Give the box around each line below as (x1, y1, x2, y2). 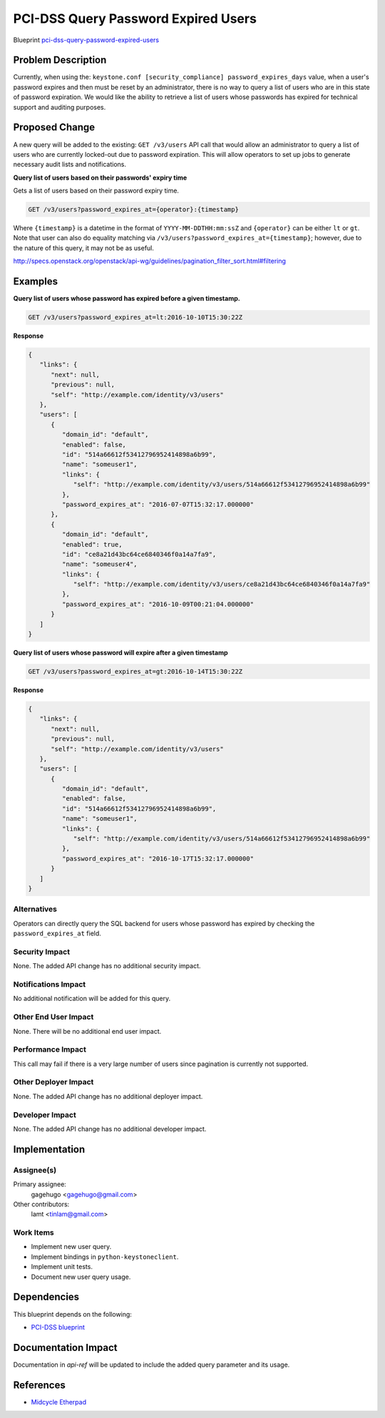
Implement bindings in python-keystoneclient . (31, 1252, 179, 1261)
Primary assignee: (13, 1180, 67, 1188)
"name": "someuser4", (61, 560, 138, 568)
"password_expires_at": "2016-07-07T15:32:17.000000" (61, 500, 255, 508)
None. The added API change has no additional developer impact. (13, 1124, 207, 1133)
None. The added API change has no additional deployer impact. (13, 1091, 203, 1101)
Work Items (13, 1228, 54, 1238)
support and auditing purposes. (13, 103, 106, 111)
